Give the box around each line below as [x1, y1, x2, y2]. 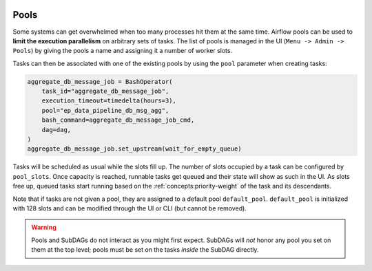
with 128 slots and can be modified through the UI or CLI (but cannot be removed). [12, 204, 247, 213]
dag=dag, [41, 126, 72, 133]
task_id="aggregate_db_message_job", [41, 87, 169, 96]
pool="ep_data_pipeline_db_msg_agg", [41, 107, 169, 114]
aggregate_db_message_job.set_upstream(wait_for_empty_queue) [27, 145, 242, 153]
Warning [31, 224, 56, 232]
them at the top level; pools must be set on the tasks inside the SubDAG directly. [31, 246, 259, 254]
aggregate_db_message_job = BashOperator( [27, 78, 173, 85]
